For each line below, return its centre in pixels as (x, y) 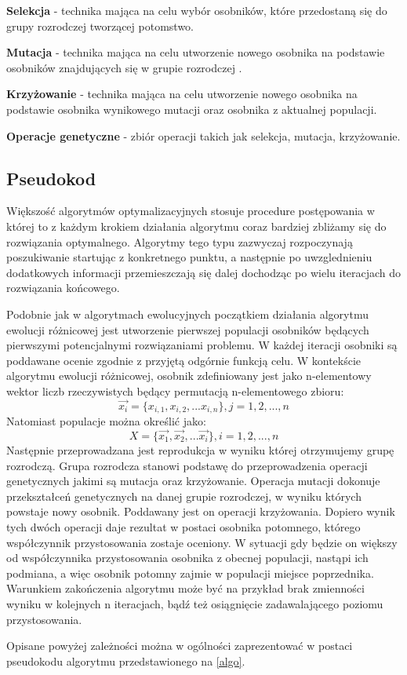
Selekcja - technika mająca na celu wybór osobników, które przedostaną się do (197, 10)
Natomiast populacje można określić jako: (106, 421)
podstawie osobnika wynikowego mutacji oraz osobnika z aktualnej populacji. (192, 109)
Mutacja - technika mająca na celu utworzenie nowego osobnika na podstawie (196, 52)
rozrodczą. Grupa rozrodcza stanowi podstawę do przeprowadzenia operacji (187, 465)
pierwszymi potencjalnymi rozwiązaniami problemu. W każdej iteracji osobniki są (202, 345)
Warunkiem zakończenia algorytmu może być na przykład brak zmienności (185, 588)
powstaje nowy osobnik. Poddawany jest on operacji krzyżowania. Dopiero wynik (201, 511)
